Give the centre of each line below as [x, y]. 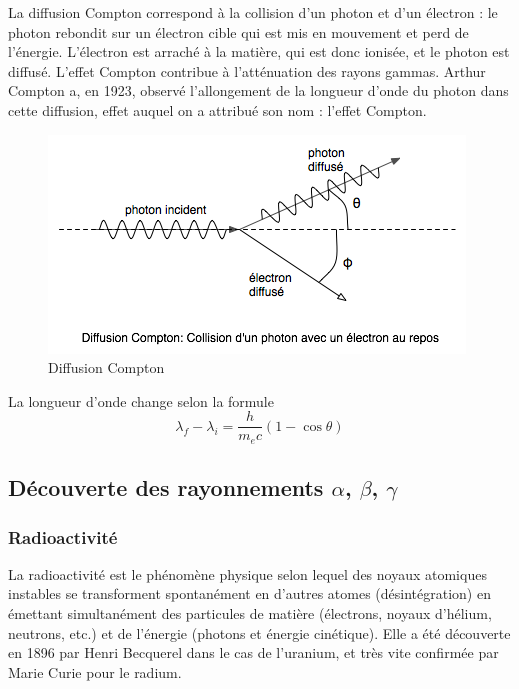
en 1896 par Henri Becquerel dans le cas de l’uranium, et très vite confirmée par [253, 652]
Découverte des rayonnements [166, 487]
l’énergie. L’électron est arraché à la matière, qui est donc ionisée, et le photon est [259, 51]
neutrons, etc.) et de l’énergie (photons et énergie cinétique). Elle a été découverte [259, 632]
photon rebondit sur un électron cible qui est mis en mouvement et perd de [238, 31]
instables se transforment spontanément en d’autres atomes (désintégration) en [249, 593]
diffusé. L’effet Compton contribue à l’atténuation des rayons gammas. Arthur [247, 70]
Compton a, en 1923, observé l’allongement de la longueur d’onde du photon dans [258, 90]
